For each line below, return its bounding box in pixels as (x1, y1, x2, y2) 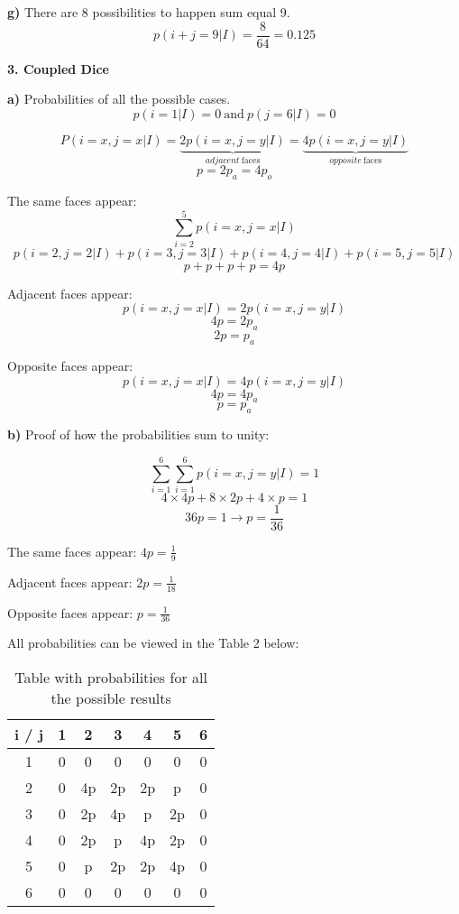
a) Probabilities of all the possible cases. (7, 89, 231, 108)
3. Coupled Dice (7, 59, 109, 78)
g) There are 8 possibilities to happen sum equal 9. (7, 3, 290, 21)
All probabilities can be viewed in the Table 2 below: (7, 633, 299, 652)
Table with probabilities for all (14, 667, 207, 688)
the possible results (50, 688, 171, 709)
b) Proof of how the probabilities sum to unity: (7, 425, 270, 444)
